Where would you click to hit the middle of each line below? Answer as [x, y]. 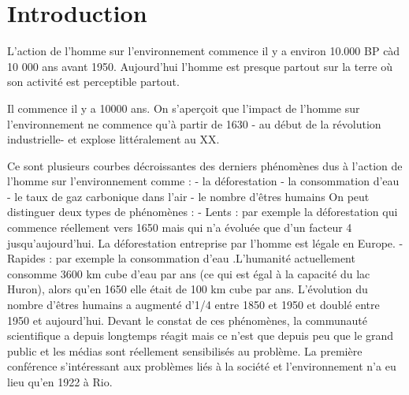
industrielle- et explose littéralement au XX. [113, 139]
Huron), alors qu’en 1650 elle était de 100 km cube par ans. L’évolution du [188, 289]
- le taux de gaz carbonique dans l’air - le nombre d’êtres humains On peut [188, 196]
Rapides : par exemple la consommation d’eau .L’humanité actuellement [181, 258]
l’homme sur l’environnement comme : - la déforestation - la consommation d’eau [203, 181]
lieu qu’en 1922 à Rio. [60, 382]
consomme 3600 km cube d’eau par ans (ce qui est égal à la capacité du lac [189, 273]
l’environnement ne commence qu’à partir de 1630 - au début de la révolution [194, 123]
